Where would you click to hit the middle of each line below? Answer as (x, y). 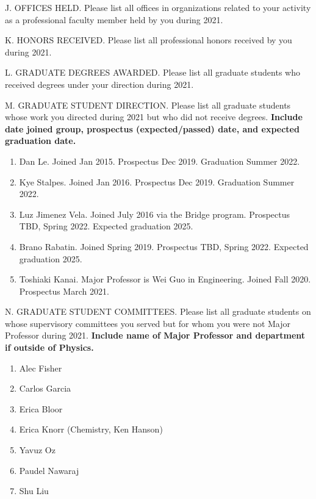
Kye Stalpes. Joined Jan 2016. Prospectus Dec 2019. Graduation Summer (157, 181)
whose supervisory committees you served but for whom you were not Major (148, 323)
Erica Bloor (41, 408)
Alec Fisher (41, 368)
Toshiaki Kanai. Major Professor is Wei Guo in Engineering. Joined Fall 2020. (165, 279)
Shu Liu (34, 491)
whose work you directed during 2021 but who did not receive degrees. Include (154, 117)
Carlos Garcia (45, 388)
